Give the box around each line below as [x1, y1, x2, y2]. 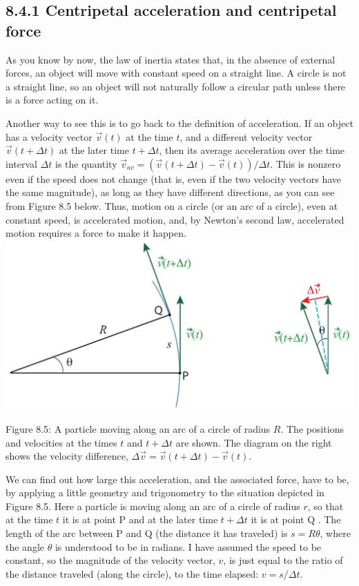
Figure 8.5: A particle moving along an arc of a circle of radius [6, 421, 271, 436]
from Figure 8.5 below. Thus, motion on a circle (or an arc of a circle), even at [6, 198, 338, 213]
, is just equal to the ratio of [223, 553, 343, 567]
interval [6, 156, 37, 170]
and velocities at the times [6, 435, 117, 449]
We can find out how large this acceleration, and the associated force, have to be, [6, 471, 349, 486]
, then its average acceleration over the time [159, 143, 345, 157]
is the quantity [55, 156, 117, 170]
